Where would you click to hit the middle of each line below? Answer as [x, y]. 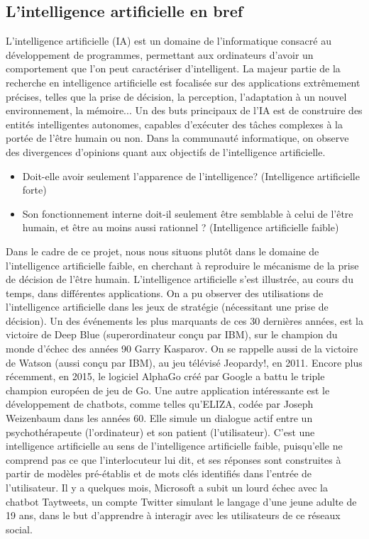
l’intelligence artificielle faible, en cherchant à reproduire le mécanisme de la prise [182, 265]
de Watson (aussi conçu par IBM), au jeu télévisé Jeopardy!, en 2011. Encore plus [184, 362]
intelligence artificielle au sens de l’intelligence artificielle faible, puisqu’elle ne [174, 446]
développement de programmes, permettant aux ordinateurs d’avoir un [160, 54]
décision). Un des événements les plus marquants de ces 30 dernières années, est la [185, 320]
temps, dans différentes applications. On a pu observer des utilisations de [165, 293]
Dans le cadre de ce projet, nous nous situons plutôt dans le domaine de [163, 251]
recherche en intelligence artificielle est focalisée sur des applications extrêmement [183, 82]
